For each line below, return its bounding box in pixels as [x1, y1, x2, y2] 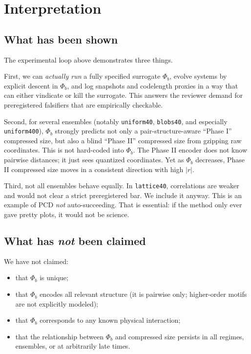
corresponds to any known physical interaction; [40, 315, 181, 325]
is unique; [40, 272, 68, 283]
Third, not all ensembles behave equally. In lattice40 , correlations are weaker [4, 180, 239, 191]
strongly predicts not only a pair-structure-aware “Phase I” [55, 126, 232, 136]
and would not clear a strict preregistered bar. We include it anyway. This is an [4, 190, 242, 200]
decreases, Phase [195, 155, 245, 165]
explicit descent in [4, 80, 58, 90]
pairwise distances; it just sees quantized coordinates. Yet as [4, 155, 184, 165]
